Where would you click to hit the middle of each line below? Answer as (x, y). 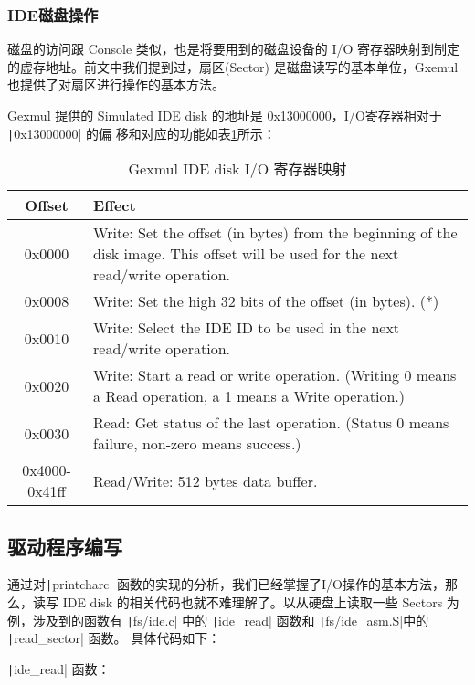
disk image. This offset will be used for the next (246, 254)
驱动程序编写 (65, 546)
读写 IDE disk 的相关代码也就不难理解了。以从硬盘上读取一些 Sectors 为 (246, 602)
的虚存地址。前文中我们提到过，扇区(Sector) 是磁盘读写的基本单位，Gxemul (233, 66)
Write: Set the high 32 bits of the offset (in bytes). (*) (266, 301)
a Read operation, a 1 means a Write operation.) (249, 396)
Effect (115, 205)
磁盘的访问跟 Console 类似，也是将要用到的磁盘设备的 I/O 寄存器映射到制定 (234, 49)
